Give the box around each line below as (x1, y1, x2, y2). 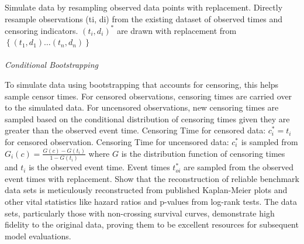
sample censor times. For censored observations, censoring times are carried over (5, 90, 292, 102)
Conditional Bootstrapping (5, 59, 98, 71)
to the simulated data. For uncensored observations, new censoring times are (5, 101, 279, 114)
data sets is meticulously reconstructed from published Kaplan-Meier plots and (5, 184, 288, 196)
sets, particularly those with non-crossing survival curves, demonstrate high (5, 207, 275, 219)
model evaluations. (5, 229, 71, 242)
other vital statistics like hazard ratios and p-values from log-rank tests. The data (5, 195, 298, 208)
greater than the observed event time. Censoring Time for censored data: (5, 124, 266, 136)
